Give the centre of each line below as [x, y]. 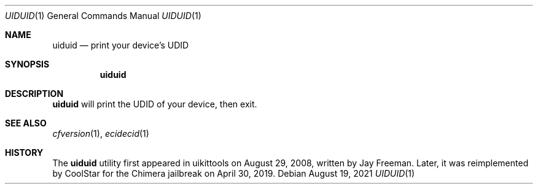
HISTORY [24, 152]
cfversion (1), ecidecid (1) [101, 133]
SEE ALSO [26, 123]
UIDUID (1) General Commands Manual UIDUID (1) [103, 16]
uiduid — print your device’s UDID [121, 45]
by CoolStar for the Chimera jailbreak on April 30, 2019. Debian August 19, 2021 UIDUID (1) [234, 173]
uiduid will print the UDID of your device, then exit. [155, 104]
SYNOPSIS [27, 64]
